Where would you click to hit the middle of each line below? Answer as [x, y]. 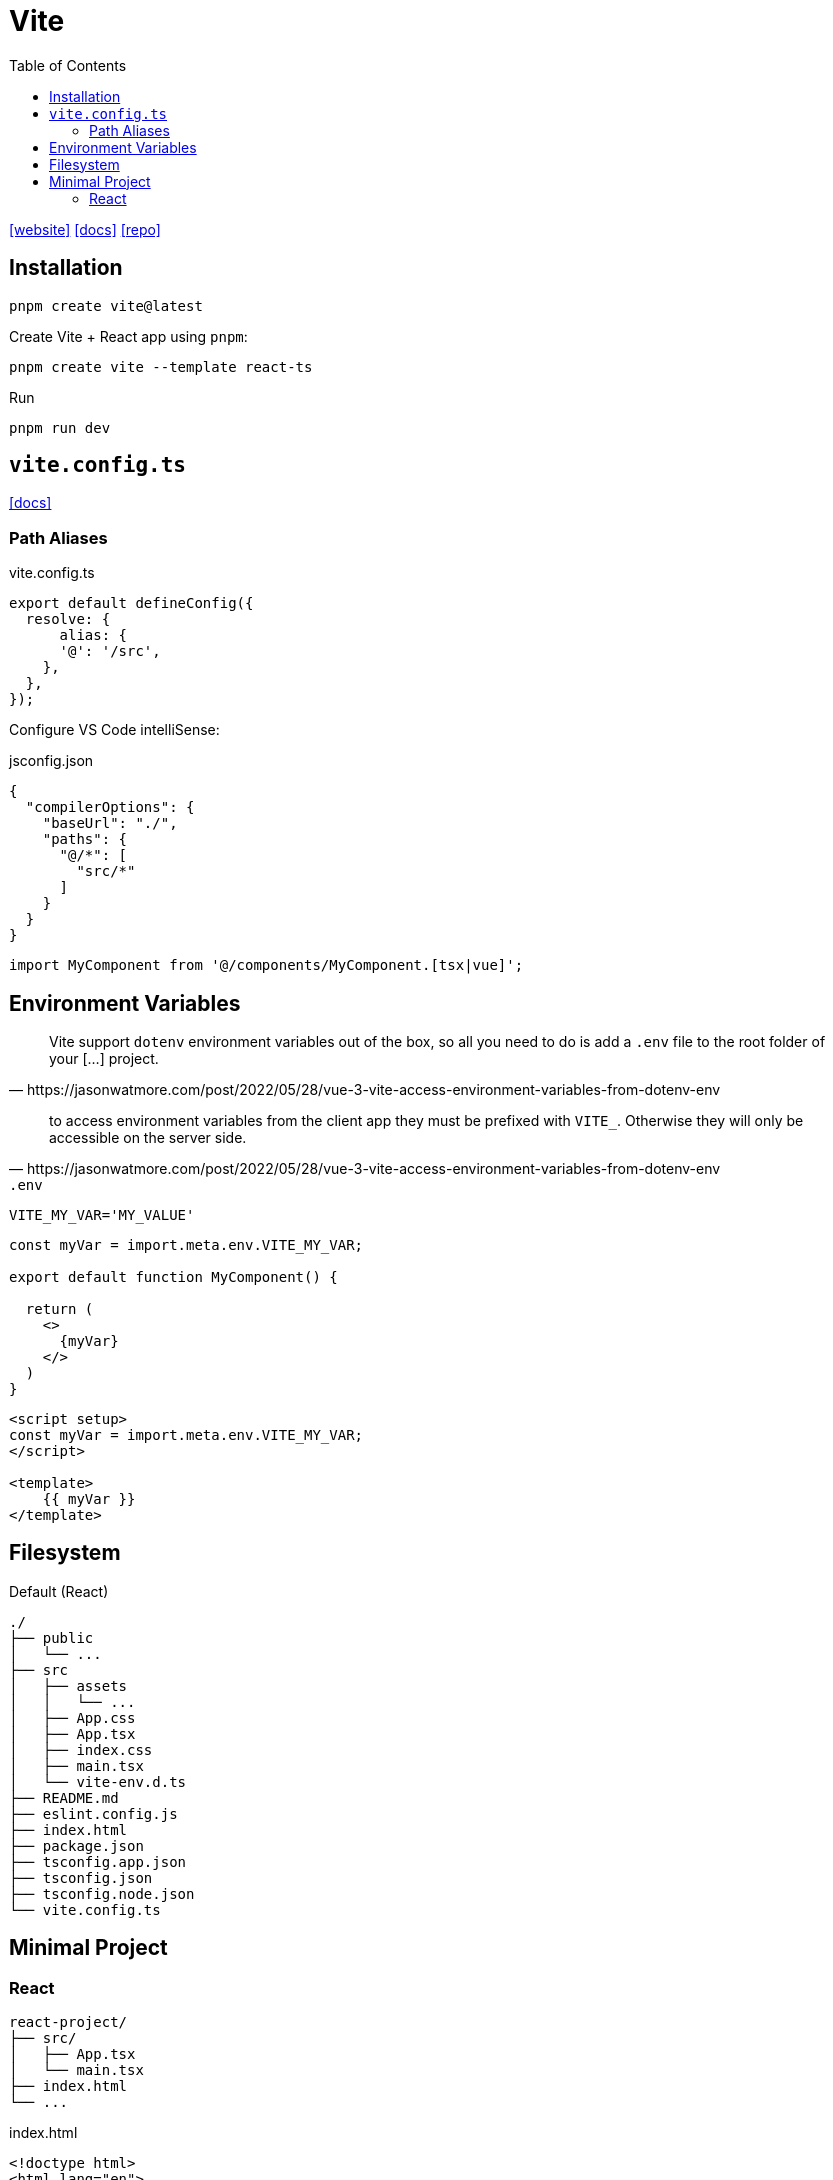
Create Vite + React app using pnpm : [128, 336]
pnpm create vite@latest [106, 305]
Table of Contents [68, 65]
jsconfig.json [51, 761]
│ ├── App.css [72, 1717]
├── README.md [64, 1797]
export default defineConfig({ [131, 603]
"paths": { [85, 839]
